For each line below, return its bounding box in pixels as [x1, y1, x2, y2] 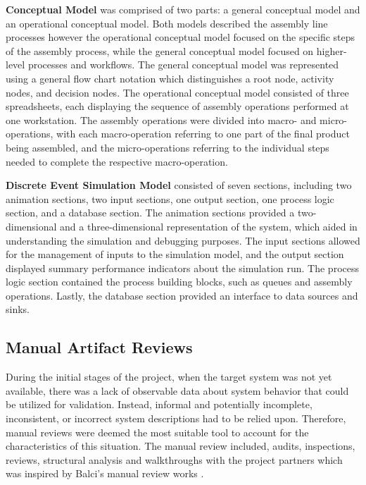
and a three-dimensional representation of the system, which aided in [60, 219, 358, 233]
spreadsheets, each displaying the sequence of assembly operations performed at [6, 99, 349, 113]
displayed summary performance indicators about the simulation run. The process [6, 260, 359, 275]
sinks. [6, 302, 30, 317]
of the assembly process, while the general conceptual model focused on [6, 43, 314, 58]
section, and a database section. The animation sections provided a [6, 205, 295, 220]
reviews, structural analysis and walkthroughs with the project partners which [6, 452, 343, 467]
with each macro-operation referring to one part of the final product [56, 126, 350, 141]
